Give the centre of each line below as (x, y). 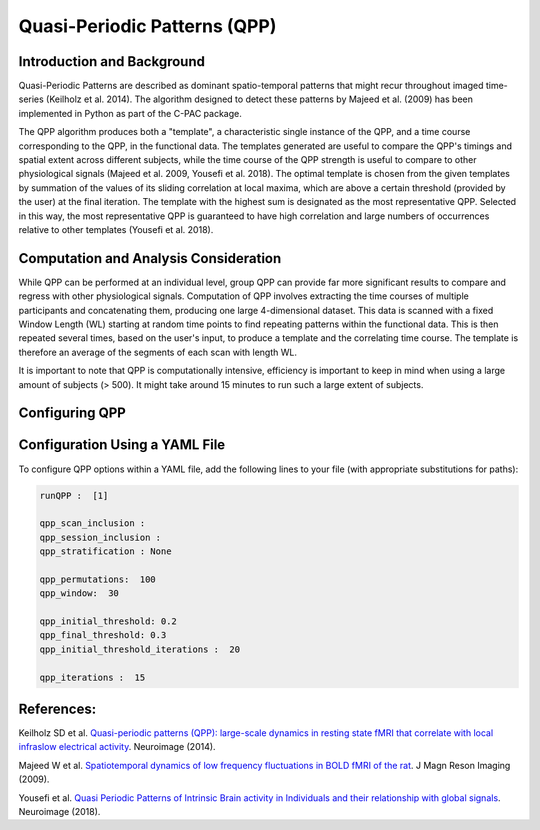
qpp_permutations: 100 (98, 579)
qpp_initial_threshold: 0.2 (108, 621)
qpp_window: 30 (79, 593)
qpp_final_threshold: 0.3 (103, 635)
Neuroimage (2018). (59, 812)
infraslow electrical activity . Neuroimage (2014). (117, 747)
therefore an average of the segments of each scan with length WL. (157, 352)
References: (57, 709)
